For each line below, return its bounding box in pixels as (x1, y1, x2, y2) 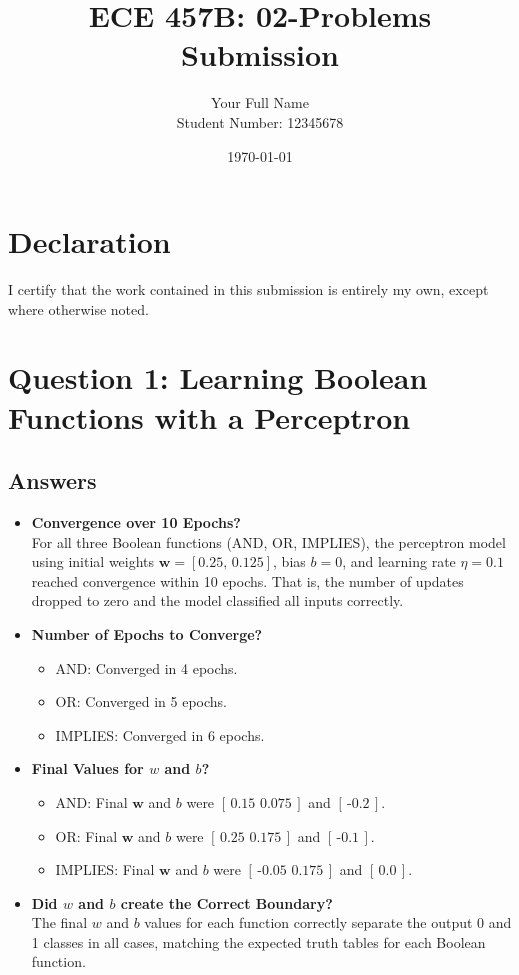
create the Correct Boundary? (120, 892, 333, 913)
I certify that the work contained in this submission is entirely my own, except (8, 279, 489, 300)
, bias (273, 551, 306, 572)
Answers (8, 465, 97, 496)
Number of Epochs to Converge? (31, 623, 263, 644)
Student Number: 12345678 (176, 111, 344, 132)
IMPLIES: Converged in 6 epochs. (55, 724, 265, 745)
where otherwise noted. (8, 298, 149, 319)
